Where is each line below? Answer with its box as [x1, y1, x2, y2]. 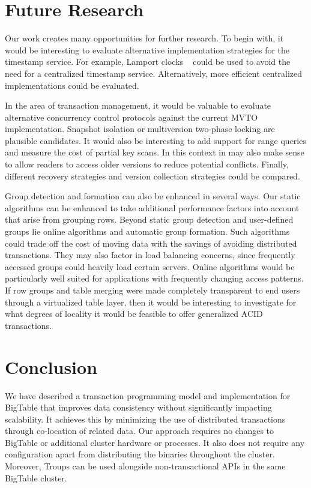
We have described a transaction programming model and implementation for [5, 389, 291, 402]
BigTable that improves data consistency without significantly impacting [5, 401, 272, 414]
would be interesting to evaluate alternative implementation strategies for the [5, 43, 290, 56]
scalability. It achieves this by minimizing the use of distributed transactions [5, 412, 286, 425]
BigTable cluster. [5, 471, 67, 484]
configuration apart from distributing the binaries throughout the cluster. [5, 448, 275, 460]
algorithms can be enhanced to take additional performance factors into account [5, 201, 300, 214]
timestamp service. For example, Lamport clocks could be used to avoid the [5, 55, 291, 68]
